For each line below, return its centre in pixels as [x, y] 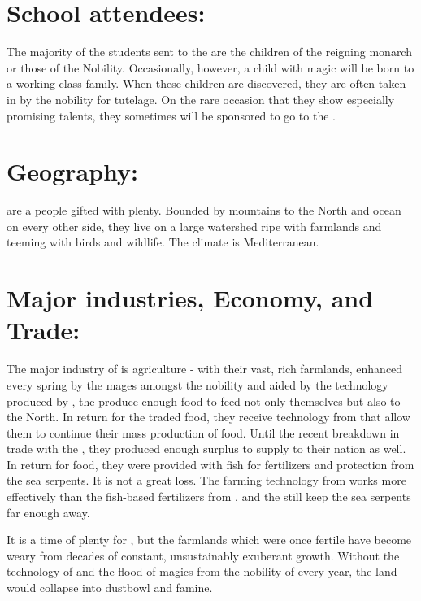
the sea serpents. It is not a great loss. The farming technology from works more [206, 480]
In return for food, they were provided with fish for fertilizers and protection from [210, 464]
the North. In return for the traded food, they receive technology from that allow [208, 417]
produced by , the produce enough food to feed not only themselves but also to [204, 401]
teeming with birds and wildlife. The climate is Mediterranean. [163, 242]
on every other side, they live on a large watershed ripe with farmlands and [194, 226]
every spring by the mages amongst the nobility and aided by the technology [197, 384]
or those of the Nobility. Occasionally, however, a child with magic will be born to [210, 67]
